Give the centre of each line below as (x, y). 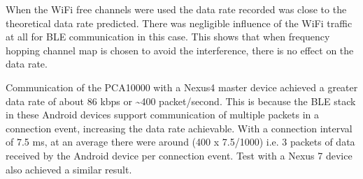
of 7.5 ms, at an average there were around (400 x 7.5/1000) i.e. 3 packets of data (180, 142)
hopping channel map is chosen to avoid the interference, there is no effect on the (180, 50)
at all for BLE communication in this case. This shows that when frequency (168, 37)
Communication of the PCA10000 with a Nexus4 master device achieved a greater (182, 87)
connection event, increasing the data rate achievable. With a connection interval (179, 128)
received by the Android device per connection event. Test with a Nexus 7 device (179, 155)
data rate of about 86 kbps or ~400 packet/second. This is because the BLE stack (181, 101)
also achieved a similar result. (69, 169)
